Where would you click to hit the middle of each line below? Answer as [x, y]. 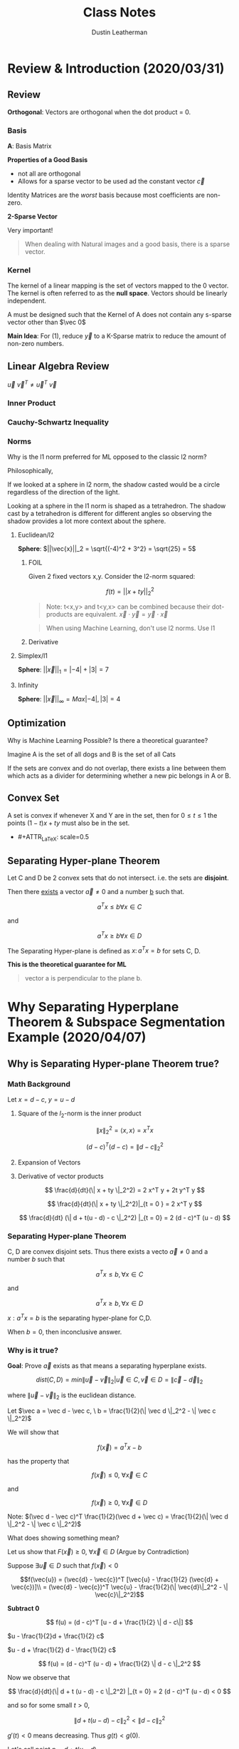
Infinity [28, 685]
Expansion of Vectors [49, 1162]
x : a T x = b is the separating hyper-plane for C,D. [79, 1317]
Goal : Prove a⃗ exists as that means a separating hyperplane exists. [107, 1366]
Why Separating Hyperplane [93, 1007]
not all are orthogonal [49, 174]
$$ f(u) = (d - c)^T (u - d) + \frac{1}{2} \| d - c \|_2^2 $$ [119, 1663]
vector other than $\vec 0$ [47, 323]
